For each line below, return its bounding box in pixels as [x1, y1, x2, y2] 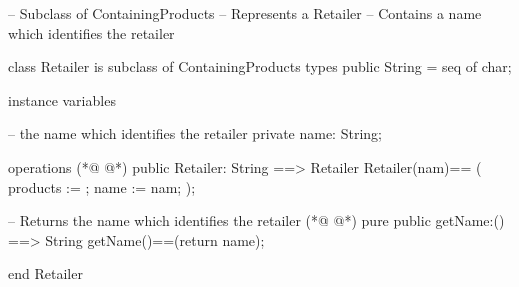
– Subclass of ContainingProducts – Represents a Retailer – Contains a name [8, 3, 482, 23]
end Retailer [8, 263, 83, 284]
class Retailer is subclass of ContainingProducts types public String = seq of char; [8, 56, 512, 77]
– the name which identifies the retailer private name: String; [8, 123, 382, 144]
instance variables [8, 89, 116, 110]
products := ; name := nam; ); [8, 176, 196, 197]
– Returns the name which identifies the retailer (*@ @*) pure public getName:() [8, 210, 505, 231]
